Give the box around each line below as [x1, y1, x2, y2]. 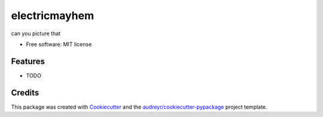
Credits [11, 87, 39, 98]
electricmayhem [11, 9, 95, 22]
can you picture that [11, 30, 61, 37]
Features [11, 56, 45, 66]
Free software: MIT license [26, 41, 92, 48]
